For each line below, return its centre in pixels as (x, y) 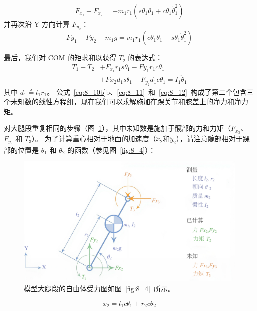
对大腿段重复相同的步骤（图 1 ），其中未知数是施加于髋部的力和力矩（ (117, 128)
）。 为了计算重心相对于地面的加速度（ (94, 138)
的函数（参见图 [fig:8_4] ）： (112, 149)
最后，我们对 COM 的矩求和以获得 (60, 58)
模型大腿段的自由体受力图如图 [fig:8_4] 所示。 (99, 288)
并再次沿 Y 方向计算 (37, 24)
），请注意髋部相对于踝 (213, 138)
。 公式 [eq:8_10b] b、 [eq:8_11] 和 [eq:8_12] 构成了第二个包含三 (150, 91)
